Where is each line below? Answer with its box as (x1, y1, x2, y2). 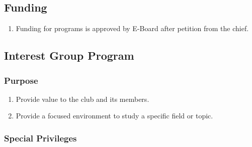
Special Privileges (4, 131, 77, 144)
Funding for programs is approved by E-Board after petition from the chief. (16, 23, 249, 34)
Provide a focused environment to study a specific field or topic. (16, 110, 213, 121)
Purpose (4, 74, 38, 86)
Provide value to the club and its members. (16, 93, 149, 104)
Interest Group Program (4, 48, 134, 63)
